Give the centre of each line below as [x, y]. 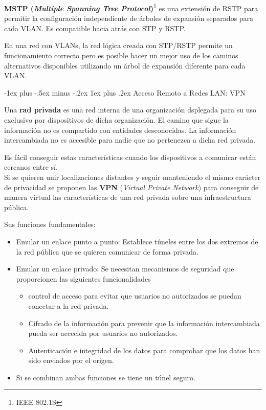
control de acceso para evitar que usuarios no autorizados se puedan [135, 296]
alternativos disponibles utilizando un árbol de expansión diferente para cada [125, 65]
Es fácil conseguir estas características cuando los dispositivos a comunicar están [130, 157]
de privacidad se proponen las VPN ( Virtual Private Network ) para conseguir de [131, 187]
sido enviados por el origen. [71, 360]
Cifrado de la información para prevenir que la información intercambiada [144, 323]
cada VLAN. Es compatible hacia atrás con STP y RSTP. [95, 28]
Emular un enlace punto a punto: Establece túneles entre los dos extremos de [137, 241]
